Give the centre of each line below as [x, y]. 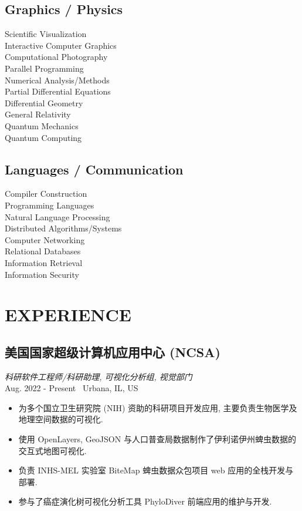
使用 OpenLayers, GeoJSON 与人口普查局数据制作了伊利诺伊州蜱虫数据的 [157, 439]
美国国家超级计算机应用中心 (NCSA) [113, 352]
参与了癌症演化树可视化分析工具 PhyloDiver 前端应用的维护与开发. [145, 501]
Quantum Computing [43, 137]
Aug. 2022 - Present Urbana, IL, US [72, 388]
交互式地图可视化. [52, 450]
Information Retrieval [44, 262]
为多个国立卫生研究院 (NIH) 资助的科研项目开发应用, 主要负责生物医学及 [158, 407]
